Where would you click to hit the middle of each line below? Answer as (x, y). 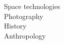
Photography (24, 16)
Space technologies (32, 6)
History (15, 26)
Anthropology (25, 35)
